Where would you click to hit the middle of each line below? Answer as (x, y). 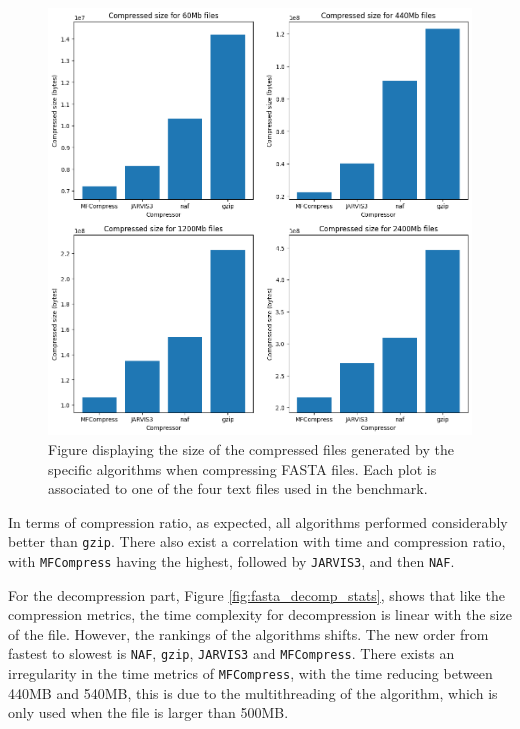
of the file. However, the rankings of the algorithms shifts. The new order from (248, 633)
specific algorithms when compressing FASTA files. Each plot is (242, 468)
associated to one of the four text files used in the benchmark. (238, 488)
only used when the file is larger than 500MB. (148, 712)
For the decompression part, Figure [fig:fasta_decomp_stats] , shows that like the (256, 594)
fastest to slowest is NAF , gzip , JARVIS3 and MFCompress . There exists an (231, 653)
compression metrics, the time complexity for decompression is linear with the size (260, 614)
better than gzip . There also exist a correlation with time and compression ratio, (257, 541)
